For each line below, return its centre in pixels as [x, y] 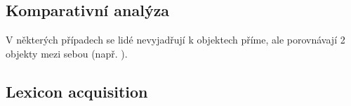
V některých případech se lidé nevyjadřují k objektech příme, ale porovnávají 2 [175, 40]
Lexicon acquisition [77, 91]
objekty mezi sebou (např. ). [67, 53]
